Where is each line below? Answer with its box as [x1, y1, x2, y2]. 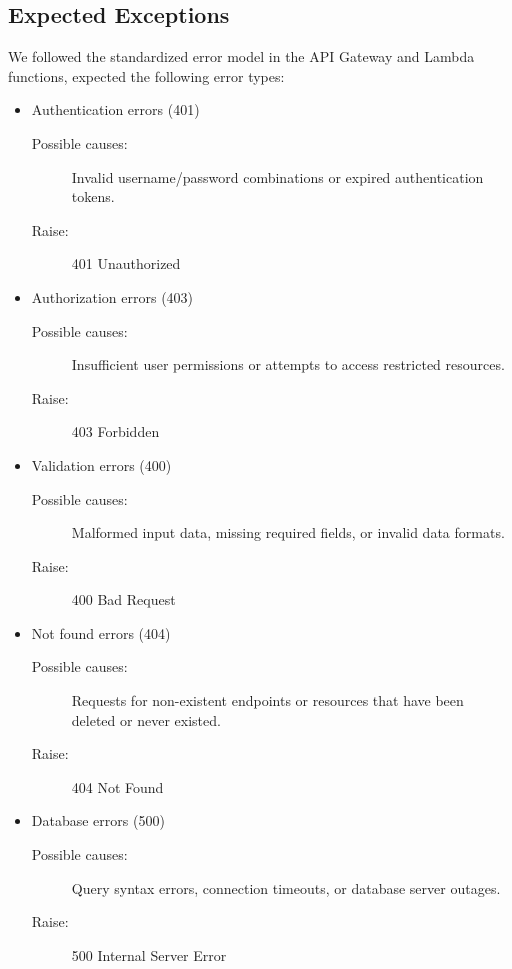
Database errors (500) [31, 810, 165, 831]
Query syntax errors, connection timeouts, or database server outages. [71, 877, 501, 898]
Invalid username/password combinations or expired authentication [71, 166, 484, 187]
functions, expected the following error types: [8, 65, 285, 86]
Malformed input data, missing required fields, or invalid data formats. [71, 522, 505, 543]
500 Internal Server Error [71, 944, 227, 965]
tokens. [71, 186, 115, 207]
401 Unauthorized [71, 253, 181, 274]
